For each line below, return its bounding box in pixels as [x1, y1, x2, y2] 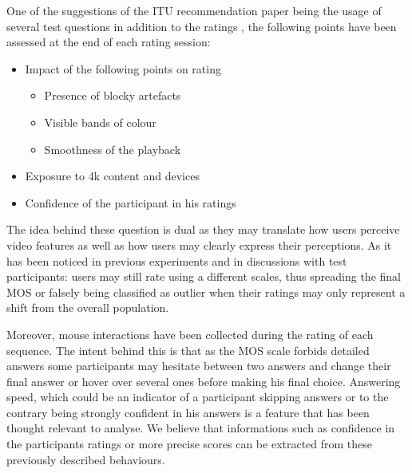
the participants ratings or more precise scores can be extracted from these [6, 436, 373, 452]
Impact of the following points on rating [25, 60, 221, 77]
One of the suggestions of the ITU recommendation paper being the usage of [6, 2, 382, 18]
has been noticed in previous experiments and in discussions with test [6, 252, 347, 269]
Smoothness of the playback [44, 140, 181, 157]
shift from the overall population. [6, 299, 169, 316]
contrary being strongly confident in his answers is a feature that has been [6, 404, 370, 420]
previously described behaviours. [6, 451, 165, 467]
